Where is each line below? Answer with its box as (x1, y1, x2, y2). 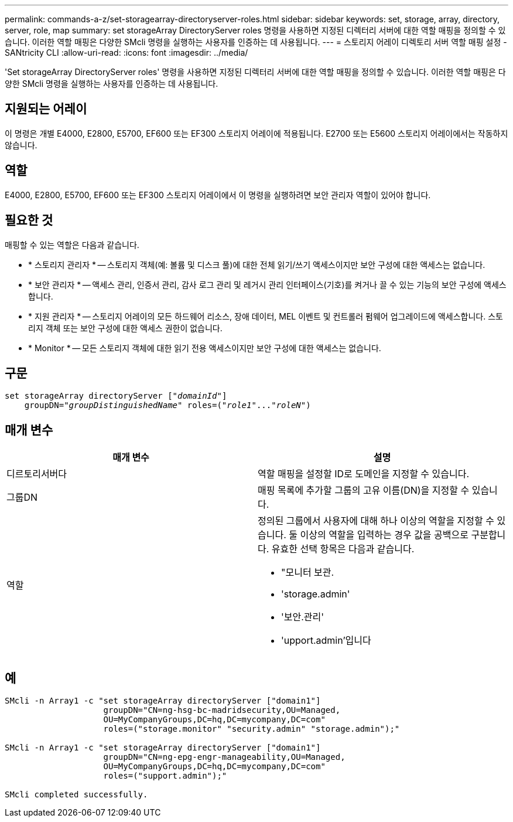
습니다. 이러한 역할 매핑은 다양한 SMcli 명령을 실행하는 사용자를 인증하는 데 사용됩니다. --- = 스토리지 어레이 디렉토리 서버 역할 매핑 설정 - (5, 37, 507, 47)
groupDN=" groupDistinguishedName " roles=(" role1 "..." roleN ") (24, 400, 311, 410)
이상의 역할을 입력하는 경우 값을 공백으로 (300, 529, 468, 541)
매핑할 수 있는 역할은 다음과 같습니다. (5, 239, 139, 250)
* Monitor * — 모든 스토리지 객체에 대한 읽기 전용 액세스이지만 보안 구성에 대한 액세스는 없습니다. (28, 342, 381, 353)
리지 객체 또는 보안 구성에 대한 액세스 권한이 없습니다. (28, 322, 223, 333)
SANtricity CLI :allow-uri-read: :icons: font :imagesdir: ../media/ (5, 47, 248, 57)
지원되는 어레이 (5, 101, 87, 117)
